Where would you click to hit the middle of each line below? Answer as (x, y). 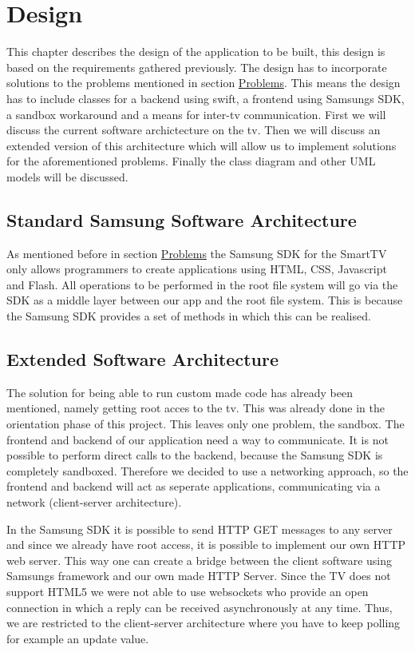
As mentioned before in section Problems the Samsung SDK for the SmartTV (197, 253)
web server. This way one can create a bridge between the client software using (200, 560)
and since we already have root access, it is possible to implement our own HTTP (206, 545)
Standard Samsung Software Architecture (182, 219)
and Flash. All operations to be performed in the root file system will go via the (202, 284)
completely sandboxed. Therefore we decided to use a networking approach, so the (207, 470)
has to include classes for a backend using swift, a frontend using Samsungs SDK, (206, 98)
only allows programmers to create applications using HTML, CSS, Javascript (197, 269)
